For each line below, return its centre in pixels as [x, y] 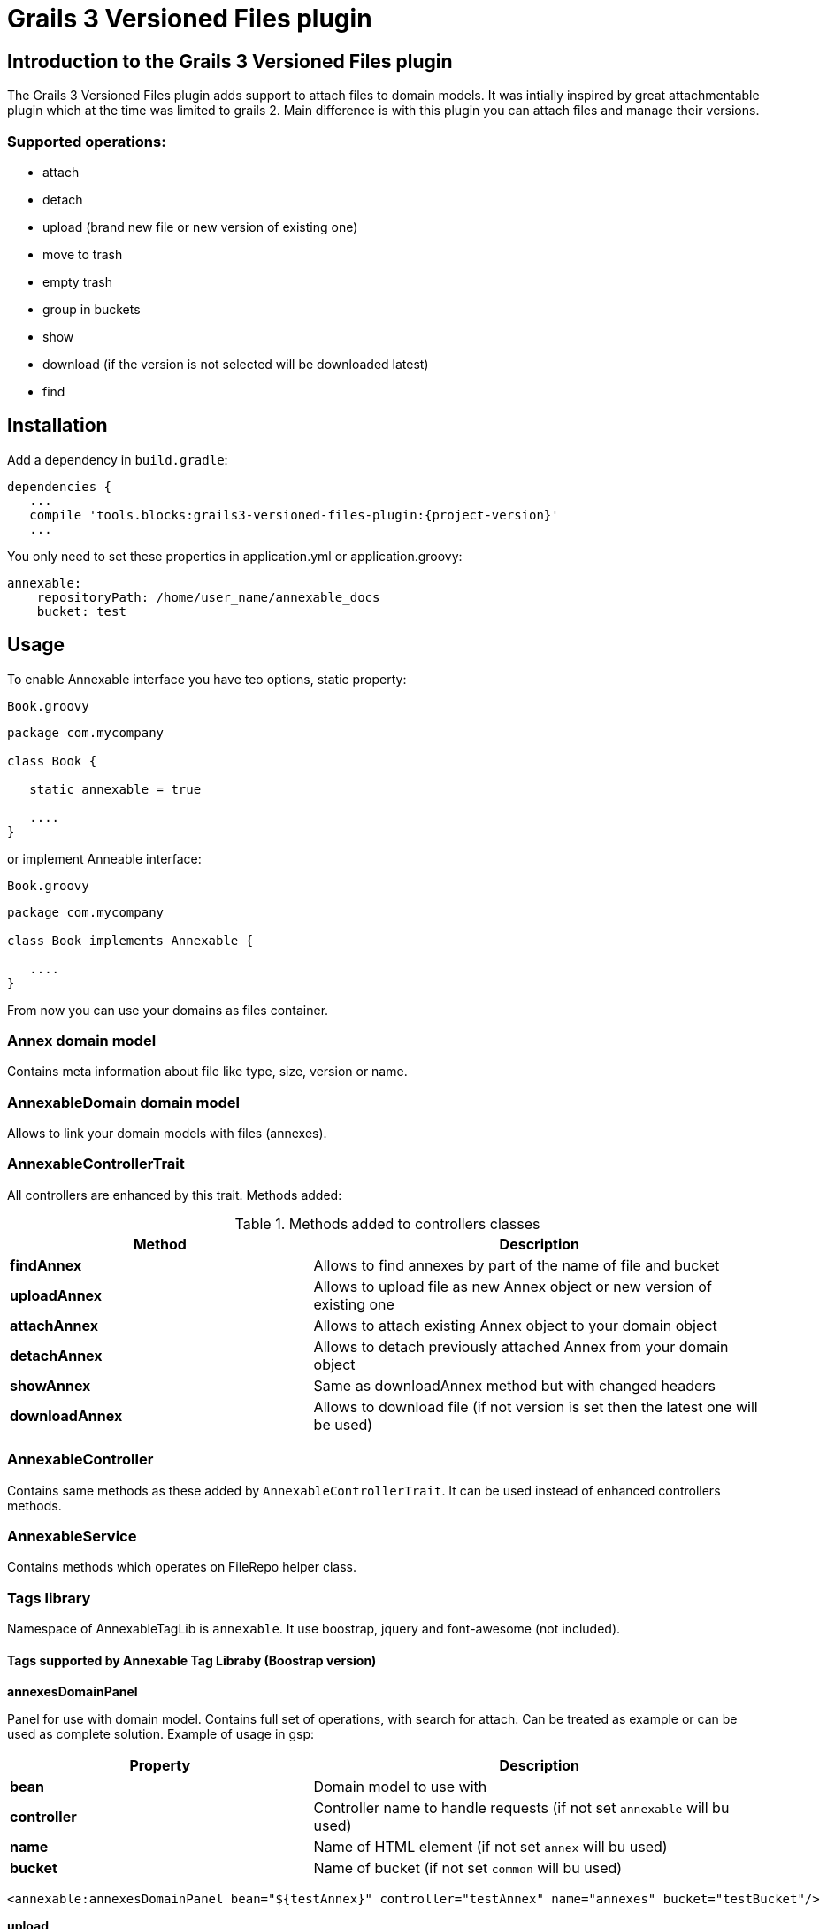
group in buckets [92, 309]
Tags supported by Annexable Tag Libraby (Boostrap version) [192, 1660]
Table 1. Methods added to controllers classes [387, 1223]
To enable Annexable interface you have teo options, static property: [207, 679]
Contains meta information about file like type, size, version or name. [207, 1072]
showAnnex [50, 1385]
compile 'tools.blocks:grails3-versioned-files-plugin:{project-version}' [294, 515]
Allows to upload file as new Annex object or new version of [513, 1286]
